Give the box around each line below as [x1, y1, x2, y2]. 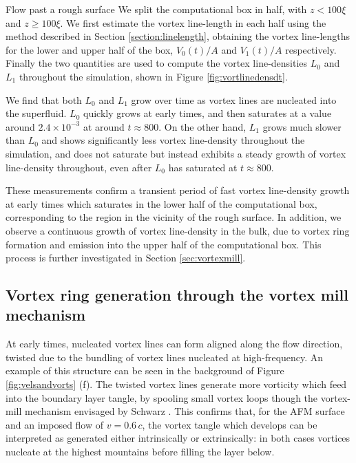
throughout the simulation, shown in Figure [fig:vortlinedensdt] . [19, 69, 288, 83]
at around [83, 119, 125, 133]
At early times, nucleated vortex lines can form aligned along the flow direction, [6, 336, 343, 351]
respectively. [285, 42, 337, 56]
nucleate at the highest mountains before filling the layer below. [6, 444, 275, 459]
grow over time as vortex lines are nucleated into [131, 92, 337, 107]
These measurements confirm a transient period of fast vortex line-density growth [6, 183, 350, 197]
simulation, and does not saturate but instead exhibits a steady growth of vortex [6, 146, 346, 160]
